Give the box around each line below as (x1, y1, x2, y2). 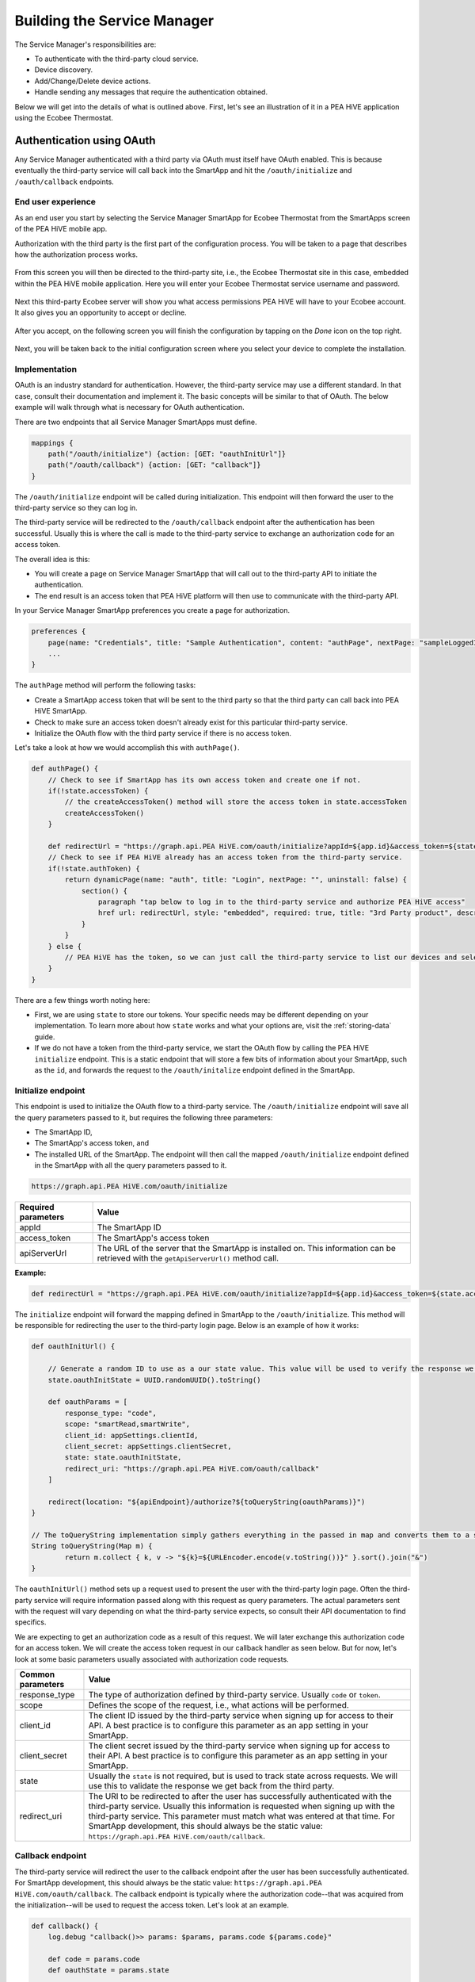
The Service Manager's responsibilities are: (14, 40, 157, 49)
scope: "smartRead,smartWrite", (64, 1420, 190, 1429)
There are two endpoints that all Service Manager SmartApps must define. (14, 417, 257, 427)
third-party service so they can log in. (14, 503, 138, 513)
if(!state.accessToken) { (47, 786, 149, 796)
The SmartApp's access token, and (34, 1138, 150, 1148)
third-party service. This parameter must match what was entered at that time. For (88, 1810, 395, 1821)
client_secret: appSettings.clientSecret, (64, 1441, 233, 1451)
